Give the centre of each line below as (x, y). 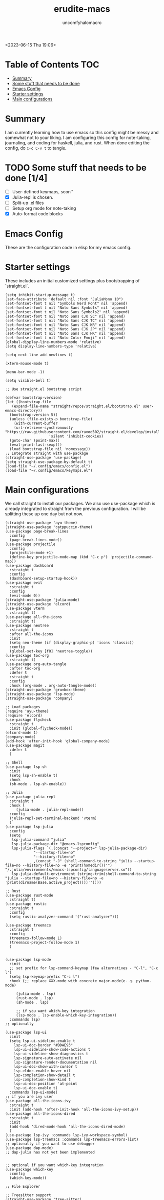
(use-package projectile (30, 544)
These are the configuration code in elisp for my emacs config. (68, 247)
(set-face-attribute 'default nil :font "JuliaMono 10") (64, 299)
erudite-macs (82, 9)
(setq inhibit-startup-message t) (40, 295)
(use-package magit (25, 745)
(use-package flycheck (28, 720)
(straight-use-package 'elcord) (38, 604)
